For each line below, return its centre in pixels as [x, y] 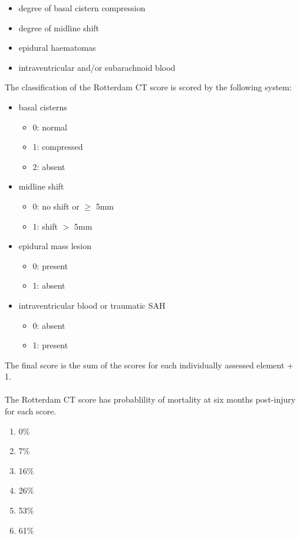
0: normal [50, 127]
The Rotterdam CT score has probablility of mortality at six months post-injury [150, 399]
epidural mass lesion [55, 246]
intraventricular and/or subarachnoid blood [97, 67]
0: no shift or [56, 206]
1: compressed [58, 147]
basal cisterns [43, 107]
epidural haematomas [57, 48]
